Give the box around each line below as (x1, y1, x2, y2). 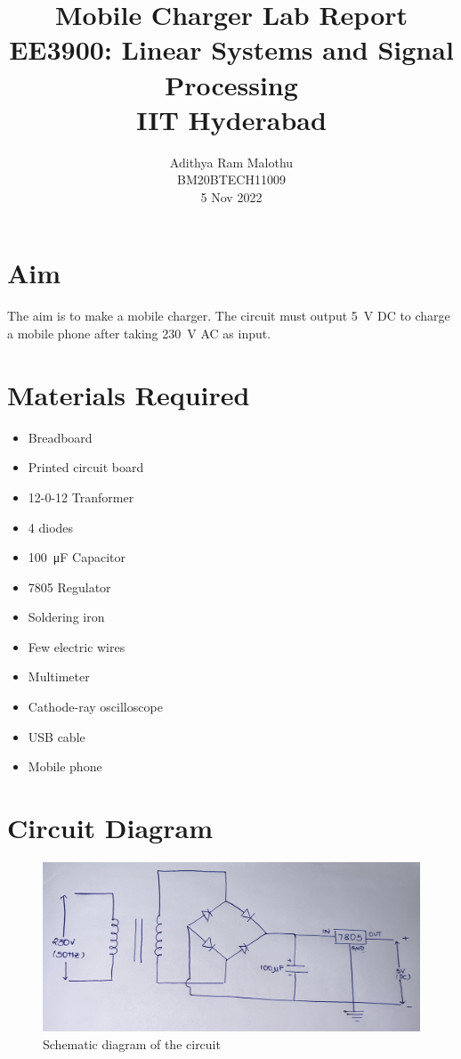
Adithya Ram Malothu (169, 152, 294, 171)
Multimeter (28, 667, 90, 686)
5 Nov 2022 (200, 187, 263, 206)
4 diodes (28, 517, 74, 536)
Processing (165, 66, 298, 102)
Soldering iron (28, 607, 105, 626)
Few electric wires (28, 637, 125, 656)
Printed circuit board (28, 458, 144, 477)
